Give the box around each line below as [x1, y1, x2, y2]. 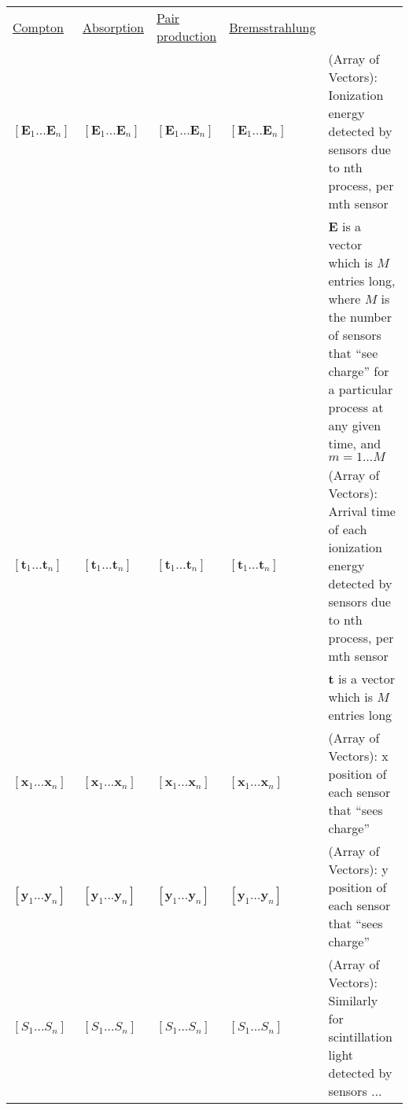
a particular [328, 380, 393, 398]
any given [328, 416, 381, 434]
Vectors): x [328, 747, 389, 765]
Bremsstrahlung [229, 17, 316, 36]
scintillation [328, 1027, 392, 1045]
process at [328, 398, 384, 416]
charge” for [328, 362, 389, 380]
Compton [13, 17, 64, 36]
